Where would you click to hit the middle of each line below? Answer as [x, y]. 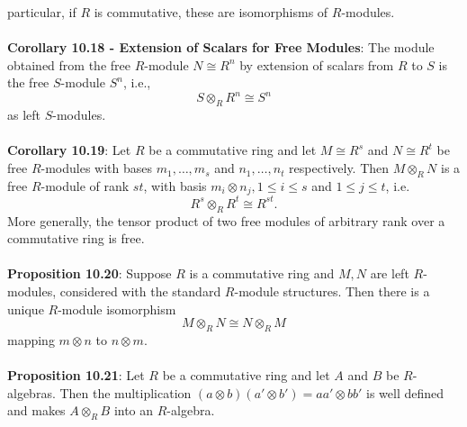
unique [26, 309]
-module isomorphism [117, 309]
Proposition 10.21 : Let [76, 375]
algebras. [31, 392]
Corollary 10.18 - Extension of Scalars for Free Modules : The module [221, 47]
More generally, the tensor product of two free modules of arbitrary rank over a [226, 220]
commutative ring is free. [76, 238]
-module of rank [85, 185]
